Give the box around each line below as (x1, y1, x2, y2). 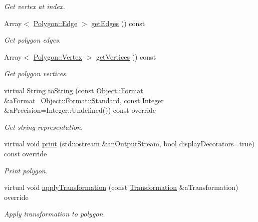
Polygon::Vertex (33, 51, 82, 62)
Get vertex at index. (4, 1, 65, 11)
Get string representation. (4, 121, 83, 132)
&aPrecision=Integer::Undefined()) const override (4, 105, 156, 115)
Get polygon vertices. (4, 68, 68, 79)
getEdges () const (91, 18, 145, 28)
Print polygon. (4, 165, 48, 175)
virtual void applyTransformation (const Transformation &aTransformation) (4, 182, 238, 192)
